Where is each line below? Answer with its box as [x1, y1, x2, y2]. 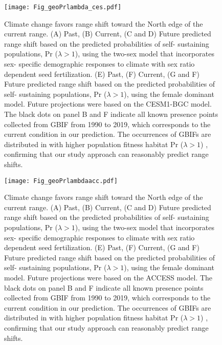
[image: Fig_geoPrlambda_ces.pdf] [4, 4, 122, 11]
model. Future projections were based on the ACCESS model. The [4, 272, 213, 282]
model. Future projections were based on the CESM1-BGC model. [4, 98, 212, 109]
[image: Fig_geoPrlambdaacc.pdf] [4, 177, 118, 185]
